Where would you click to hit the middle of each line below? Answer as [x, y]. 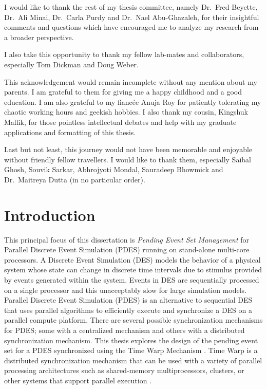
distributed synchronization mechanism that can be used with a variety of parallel [133, 360]
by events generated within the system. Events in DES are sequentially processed [132, 280]
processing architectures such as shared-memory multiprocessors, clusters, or [124, 370]
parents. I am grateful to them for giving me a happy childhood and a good [123, 92]
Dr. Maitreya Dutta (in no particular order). [75, 179]
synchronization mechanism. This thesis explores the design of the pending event [131, 340]
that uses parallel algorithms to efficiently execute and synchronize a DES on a [128, 310]
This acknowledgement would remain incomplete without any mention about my [131, 81]
